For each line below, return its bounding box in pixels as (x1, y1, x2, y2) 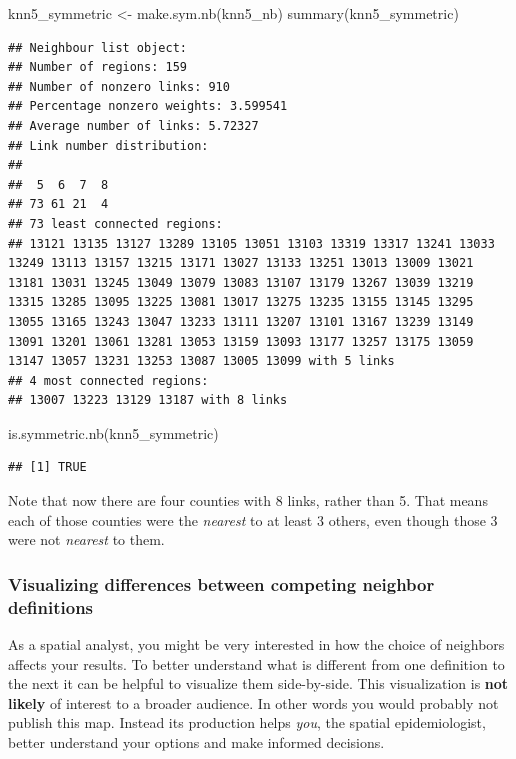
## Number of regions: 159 (8, 60, 187, 75)
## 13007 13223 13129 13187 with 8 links (8, 393, 288, 408)
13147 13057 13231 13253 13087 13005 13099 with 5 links (8, 354, 395, 369)
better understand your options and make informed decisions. (8, 731, 385, 752)
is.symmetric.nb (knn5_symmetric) (8, 422, 219, 443)
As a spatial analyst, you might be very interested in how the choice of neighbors (8, 633, 505, 654)
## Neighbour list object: (8, 40, 187, 55)
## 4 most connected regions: (8, 373, 209, 388)
